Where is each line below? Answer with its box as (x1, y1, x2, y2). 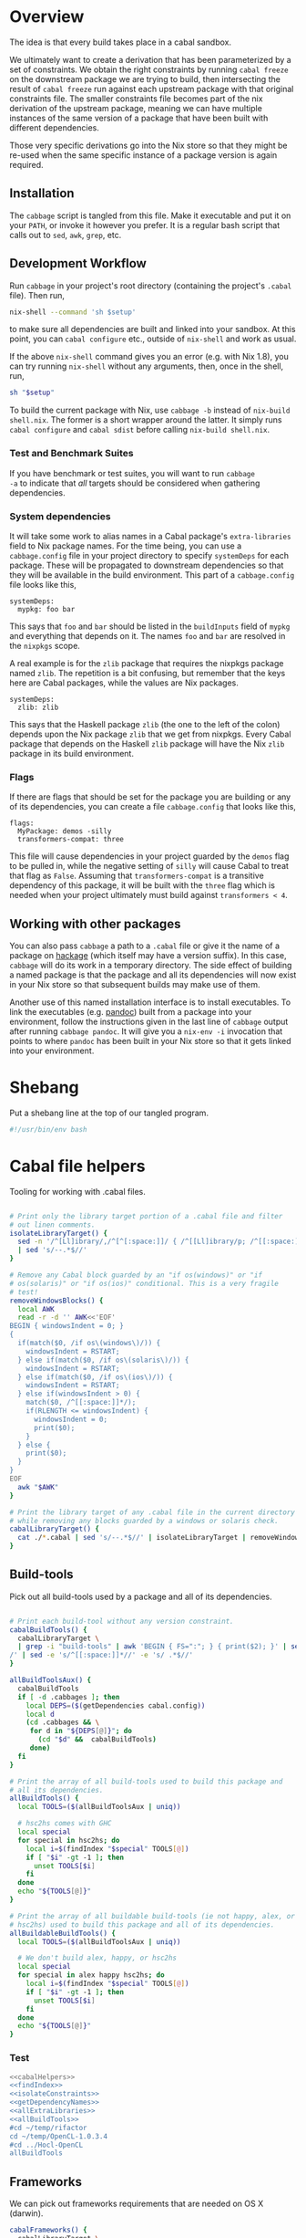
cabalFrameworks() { (9, 2225, 88, 2235)
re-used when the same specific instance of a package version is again (9, 149, 278, 161)
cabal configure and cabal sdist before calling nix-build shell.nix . (9, 424, 270, 435)
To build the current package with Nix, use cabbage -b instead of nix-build (9, 404, 291, 416)
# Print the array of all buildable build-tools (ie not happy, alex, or (9, 1911, 296, 1920)
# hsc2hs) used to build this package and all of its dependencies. (9, 1919, 275, 1929)
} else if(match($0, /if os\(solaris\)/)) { (17, 1355, 189, 1365)
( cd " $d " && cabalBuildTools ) (37, 1735, 157, 1744)
